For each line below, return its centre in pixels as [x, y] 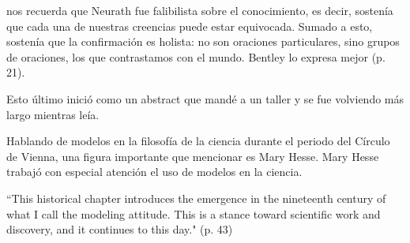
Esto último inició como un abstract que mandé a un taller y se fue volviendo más [205, 98]
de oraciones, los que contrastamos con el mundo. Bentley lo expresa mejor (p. [196, 56]
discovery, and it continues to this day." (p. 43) [120, 229]
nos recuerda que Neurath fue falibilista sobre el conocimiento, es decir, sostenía [200, 10]
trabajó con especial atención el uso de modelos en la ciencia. [154, 172]
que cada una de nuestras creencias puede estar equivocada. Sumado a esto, [190, 26]
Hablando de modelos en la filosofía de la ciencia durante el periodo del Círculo [198, 141]
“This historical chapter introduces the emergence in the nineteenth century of [196, 198]
